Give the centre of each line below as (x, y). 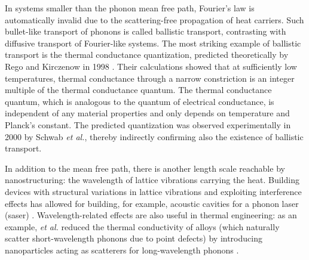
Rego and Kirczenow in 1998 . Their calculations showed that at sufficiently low (151, 66)
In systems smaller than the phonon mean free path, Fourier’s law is (130, 8)
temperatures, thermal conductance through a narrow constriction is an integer (150, 78)
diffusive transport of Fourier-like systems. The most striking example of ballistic (153, 43)
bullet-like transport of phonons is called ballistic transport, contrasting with (146, 31)
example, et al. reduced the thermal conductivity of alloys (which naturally (142, 226)
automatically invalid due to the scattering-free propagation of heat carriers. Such (154, 19)
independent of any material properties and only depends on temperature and (147, 113)
